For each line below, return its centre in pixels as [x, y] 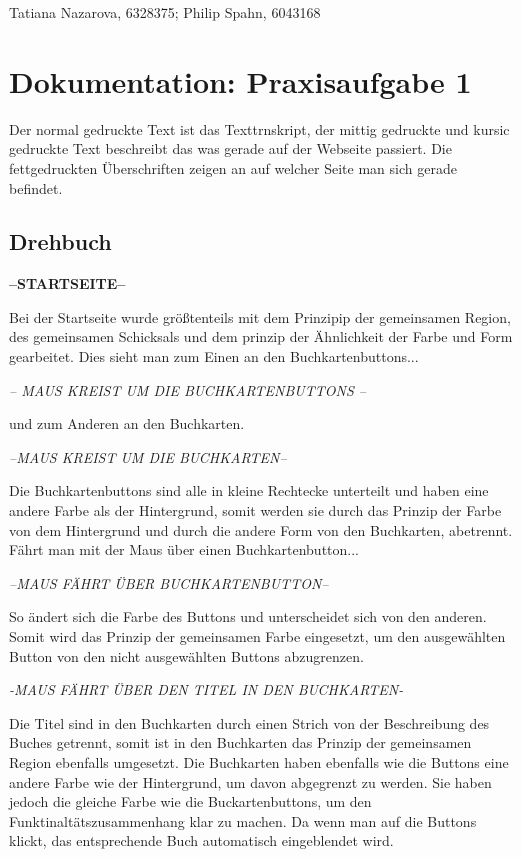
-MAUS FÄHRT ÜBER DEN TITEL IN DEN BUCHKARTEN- [206, 689]
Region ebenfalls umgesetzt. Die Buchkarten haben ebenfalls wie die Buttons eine [259, 761]
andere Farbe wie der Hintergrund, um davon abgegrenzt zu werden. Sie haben [250, 781]
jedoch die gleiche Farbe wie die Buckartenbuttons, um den [190, 801]
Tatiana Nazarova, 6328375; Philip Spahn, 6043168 [165, 12]
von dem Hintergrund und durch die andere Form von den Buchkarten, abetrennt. [261, 529]
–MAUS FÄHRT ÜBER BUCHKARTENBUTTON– [169, 582]
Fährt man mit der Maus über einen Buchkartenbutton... [184, 549]
